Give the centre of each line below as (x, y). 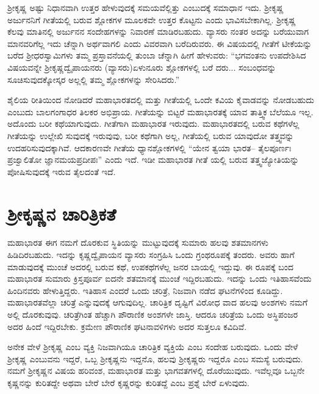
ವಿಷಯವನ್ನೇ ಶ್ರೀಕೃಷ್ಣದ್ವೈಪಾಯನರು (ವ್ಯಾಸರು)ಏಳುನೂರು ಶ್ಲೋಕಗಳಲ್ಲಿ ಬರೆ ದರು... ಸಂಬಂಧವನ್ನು (142, 67)
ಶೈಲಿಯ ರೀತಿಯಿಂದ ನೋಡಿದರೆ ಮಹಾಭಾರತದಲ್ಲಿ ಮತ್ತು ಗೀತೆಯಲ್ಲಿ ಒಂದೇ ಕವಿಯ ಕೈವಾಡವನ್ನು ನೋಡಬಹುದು (161, 100)
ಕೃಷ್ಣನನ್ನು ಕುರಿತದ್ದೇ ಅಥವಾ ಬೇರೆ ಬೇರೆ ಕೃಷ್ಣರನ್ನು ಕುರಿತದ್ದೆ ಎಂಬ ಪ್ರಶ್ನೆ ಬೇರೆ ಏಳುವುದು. (128, 382)
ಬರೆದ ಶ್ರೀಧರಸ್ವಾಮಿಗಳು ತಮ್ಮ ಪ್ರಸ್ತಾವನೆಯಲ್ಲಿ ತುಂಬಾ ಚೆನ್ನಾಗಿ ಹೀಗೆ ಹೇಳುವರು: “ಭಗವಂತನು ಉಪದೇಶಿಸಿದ (157, 55)
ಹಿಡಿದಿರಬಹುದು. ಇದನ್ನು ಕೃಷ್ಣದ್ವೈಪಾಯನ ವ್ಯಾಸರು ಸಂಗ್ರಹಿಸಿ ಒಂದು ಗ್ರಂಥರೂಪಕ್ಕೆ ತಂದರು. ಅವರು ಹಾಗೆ (151, 255)
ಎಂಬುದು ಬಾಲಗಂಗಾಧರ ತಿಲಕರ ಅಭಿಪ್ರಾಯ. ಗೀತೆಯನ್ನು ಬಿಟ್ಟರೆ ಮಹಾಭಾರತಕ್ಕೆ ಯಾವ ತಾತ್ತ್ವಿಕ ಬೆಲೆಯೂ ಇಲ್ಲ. (160, 111)
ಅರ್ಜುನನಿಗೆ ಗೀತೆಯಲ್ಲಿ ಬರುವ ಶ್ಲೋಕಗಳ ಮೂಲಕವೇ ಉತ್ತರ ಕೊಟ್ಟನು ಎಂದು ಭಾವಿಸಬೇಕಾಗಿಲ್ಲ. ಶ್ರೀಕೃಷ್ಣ (152, 19)
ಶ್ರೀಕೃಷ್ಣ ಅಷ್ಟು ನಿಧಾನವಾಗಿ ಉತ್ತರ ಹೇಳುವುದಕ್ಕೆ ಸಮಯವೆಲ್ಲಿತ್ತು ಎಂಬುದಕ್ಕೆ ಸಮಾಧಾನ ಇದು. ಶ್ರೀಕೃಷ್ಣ (145, 7)
